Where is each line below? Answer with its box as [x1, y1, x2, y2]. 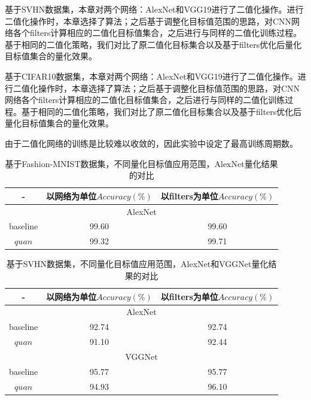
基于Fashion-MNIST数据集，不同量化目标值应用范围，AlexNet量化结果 [5, 157, 278, 169]
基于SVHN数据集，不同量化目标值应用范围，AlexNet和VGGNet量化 [6, 257, 269, 270]
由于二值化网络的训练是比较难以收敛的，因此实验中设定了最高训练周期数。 [5, 137, 298, 149]
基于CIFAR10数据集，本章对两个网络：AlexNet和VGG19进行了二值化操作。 [5, 69, 298, 82]
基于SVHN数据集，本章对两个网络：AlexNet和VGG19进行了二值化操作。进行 [5, 3, 304, 15]
